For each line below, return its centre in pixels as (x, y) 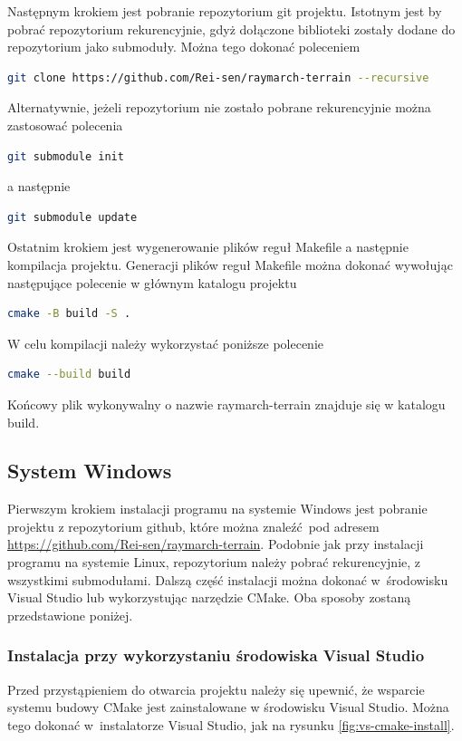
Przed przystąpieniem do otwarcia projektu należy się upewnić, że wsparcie (216, 689)
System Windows (90, 471)
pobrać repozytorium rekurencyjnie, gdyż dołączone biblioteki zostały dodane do (231, 29)
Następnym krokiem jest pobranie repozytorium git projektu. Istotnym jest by (225, 11)
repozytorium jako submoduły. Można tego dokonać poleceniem (184, 47)
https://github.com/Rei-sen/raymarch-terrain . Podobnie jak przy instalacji (216, 544)
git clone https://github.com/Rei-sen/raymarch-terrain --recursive (218, 77)
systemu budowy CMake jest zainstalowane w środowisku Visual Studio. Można (228, 707)
